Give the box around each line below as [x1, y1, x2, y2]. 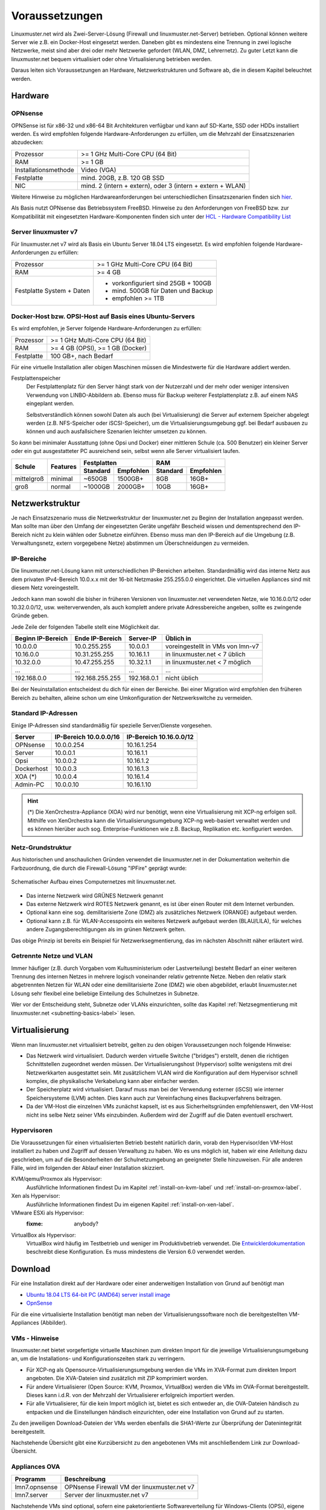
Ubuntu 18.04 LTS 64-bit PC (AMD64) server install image [26, 1291, 170, 1298]
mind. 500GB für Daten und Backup [112, 286, 214, 295]
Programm [14, 1474, 46, 1483]
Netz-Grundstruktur [11, 843, 72, 852]
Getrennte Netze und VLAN [11, 952, 93, 960]
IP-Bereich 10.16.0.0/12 [126, 733, 194, 741]
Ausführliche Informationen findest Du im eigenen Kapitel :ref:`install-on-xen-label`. [26, 1201, 234, 1208]
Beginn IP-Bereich [14, 634, 68, 643]
